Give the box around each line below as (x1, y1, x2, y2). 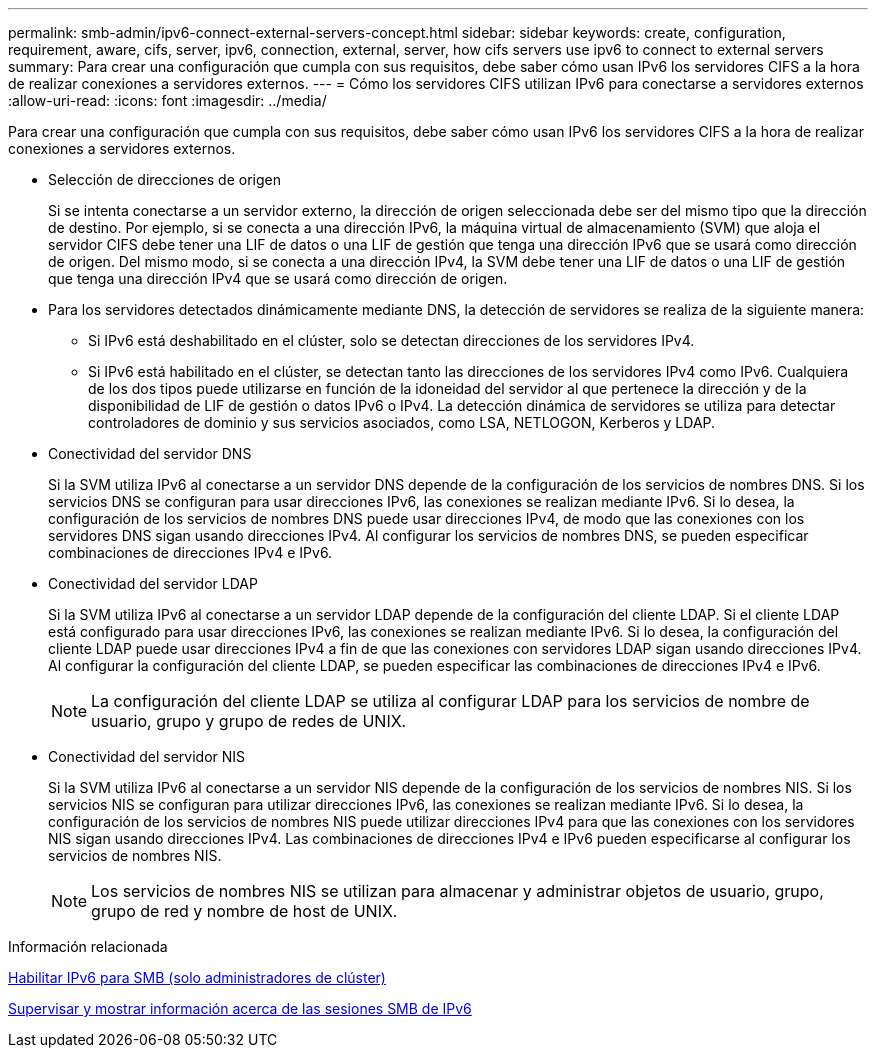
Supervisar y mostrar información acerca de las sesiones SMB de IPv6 (8, 1000, 472, 1017)
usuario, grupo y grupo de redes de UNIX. (91, 711, 407, 731)
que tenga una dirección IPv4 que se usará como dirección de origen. (48, 270, 508, 287)
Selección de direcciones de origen (48, 171, 281, 188)
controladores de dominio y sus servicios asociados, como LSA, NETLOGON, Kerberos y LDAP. (88, 414, 716, 431)
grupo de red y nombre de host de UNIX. (91, 901, 398, 921)
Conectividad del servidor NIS (48, 748, 246, 765)
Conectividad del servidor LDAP (48, 575, 258, 592)
